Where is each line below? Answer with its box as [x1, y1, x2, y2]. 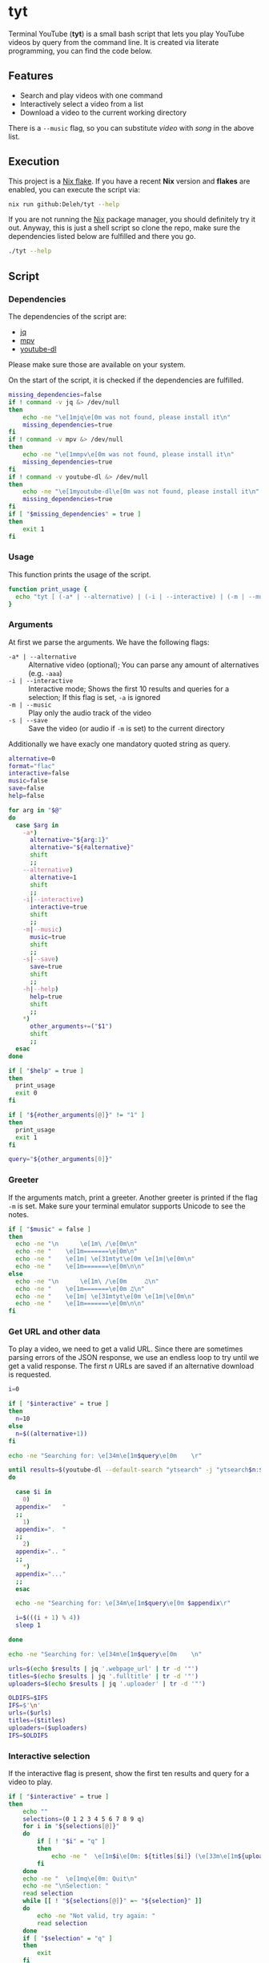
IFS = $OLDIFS [8, 1731, 48, 1739]
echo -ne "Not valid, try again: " [37, 1912, 156, 1920]
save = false [8, 784, 45, 792]
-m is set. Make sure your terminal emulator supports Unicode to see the [8, 1201, 246, 1211]
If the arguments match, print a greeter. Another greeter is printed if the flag [8, 1192, 259, 1202]
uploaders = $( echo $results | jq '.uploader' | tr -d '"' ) [8, 1679, 206, 1688]
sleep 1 [15, 1621, 42, 1629]
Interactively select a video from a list [19, 99, 144, 108]
